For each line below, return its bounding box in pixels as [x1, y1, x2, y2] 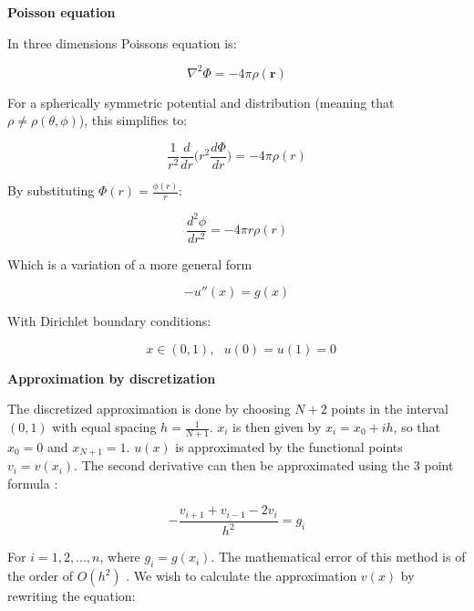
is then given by [232, 417, 322, 437]
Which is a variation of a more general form [7, 254, 252, 273]
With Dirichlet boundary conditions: [7, 311, 211, 331]
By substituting [7, 181, 95, 200]
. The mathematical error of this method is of [211, 547, 466, 566]
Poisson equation [7, 3, 116, 21]
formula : [7, 473, 58, 492]
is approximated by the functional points [175, 437, 403, 456]
